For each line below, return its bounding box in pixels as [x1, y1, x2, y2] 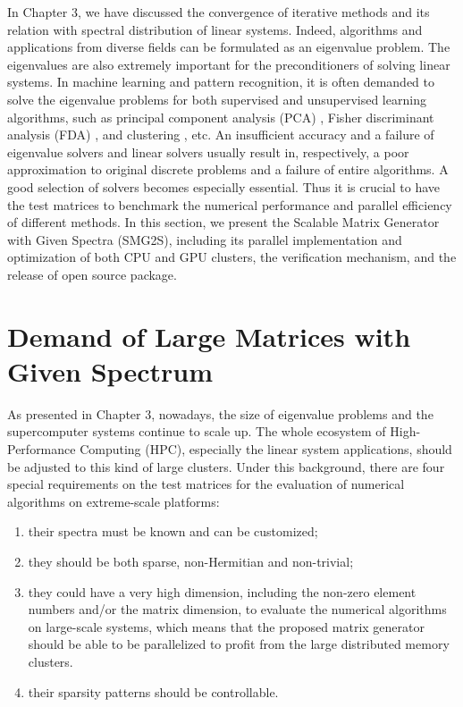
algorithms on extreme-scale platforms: [7, 492, 220, 510]
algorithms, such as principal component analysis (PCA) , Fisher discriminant [7, 107, 434, 126]
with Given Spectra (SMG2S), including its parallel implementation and [7, 230, 402, 248]
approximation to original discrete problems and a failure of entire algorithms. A [7, 160, 449, 179]
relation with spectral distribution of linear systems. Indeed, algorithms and [7, 20, 423, 38]
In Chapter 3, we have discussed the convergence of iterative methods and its [7, 3, 430, 21]
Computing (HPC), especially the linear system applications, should [80, 440, 452, 458]
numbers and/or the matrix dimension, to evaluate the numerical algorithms [28, 600, 447, 619]
